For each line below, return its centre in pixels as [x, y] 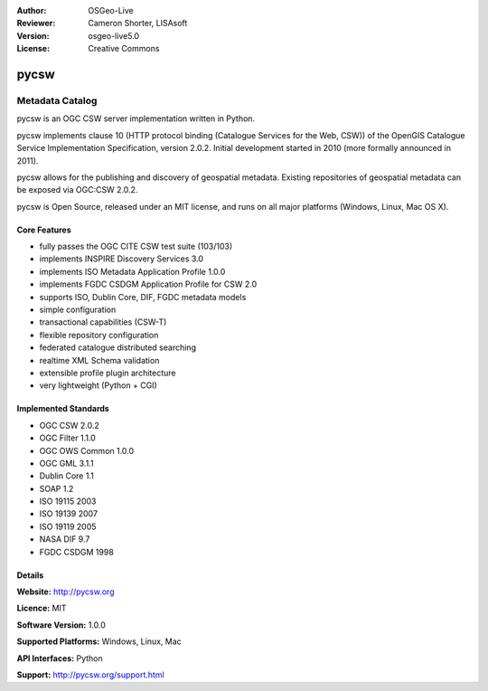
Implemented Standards [63, 409]
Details [30, 575]
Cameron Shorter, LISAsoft [138, 24]
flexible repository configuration [99, 335]
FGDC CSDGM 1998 [77, 552]
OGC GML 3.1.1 [66, 463]
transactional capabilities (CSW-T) [103, 322]
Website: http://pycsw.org [66, 592]
